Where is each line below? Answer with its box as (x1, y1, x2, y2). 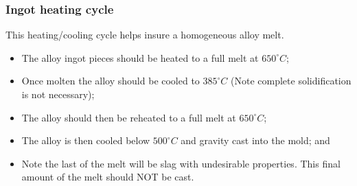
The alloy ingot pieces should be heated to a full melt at (21, 50, 259, 65)
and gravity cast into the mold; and (181, 133, 330, 148)
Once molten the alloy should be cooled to (21, 73, 200, 88)
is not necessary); (21, 87, 95, 101)
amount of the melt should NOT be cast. (21, 170, 194, 184)
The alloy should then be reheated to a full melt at (21, 110, 236, 124)
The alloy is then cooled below (21, 133, 150, 148)
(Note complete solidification (231, 73, 352, 88)
